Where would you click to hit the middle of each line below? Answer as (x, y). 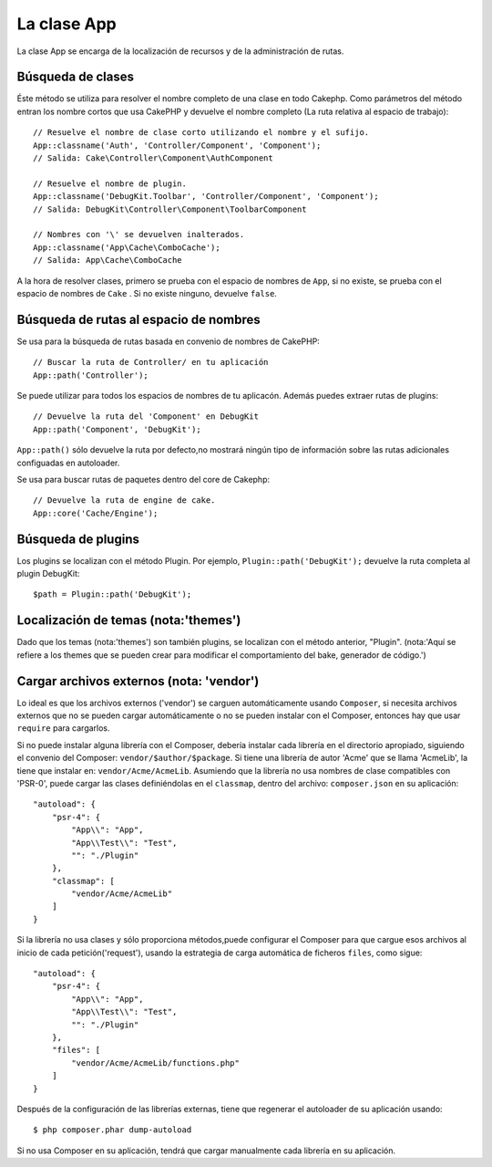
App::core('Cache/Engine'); (96, 513)
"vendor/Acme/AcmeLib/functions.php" (156, 1063)
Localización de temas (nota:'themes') (129, 620)
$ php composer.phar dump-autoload (113, 1130)
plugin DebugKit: (48, 574)
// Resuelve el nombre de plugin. (110, 183)
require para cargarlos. (63, 728)
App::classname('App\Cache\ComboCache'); (127, 247)
